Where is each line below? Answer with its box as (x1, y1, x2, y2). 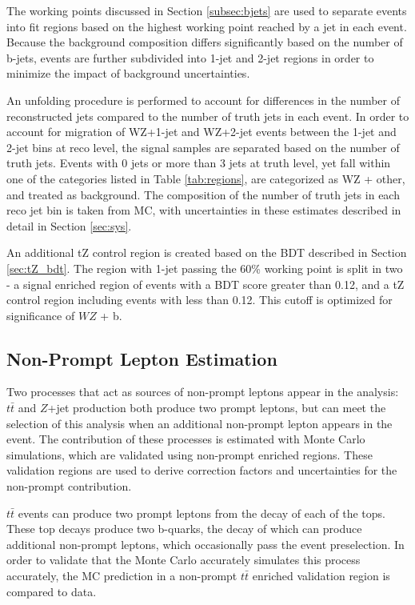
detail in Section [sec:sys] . (6, 217, 132, 234)
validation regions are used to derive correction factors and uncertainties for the (6, 462, 397, 479)
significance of (6, 307, 75, 323)
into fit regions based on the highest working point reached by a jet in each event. (6, 18, 407, 34)
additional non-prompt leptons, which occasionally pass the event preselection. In (6, 535, 405, 552)
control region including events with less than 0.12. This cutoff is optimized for (6, 291, 393, 308)
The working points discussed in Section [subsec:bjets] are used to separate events (6, 2, 407, 18)
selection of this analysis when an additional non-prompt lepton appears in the (6, 415, 393, 431)
